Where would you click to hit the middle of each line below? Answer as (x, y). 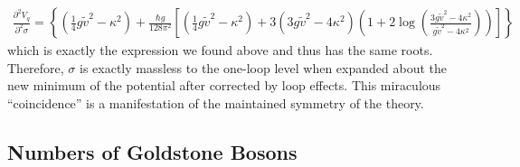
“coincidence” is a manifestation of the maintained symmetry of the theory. (216, 102)
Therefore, (36, 67)
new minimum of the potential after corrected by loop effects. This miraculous (224, 85)
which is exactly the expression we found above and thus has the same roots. (220, 50)
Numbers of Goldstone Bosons (152, 151)
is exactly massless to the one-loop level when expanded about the (263, 67)
